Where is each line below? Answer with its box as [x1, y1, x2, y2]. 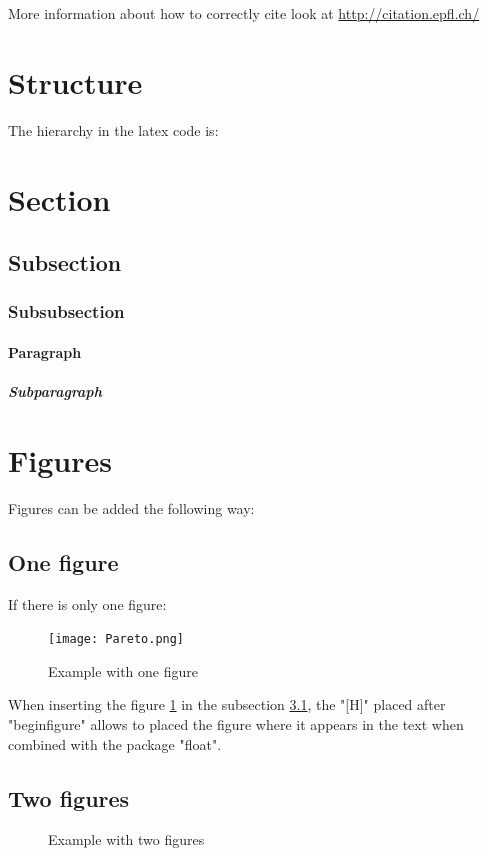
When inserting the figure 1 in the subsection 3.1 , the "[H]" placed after [8, 694, 446, 715]
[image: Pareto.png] [48, 632, 185, 647]
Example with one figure [48, 660, 198, 681]
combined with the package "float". [8, 733, 222, 754]
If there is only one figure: [8, 593, 167, 614]
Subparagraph [8, 381, 102, 402]
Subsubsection [8, 299, 125, 324]
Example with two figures [48, 829, 205, 850]
